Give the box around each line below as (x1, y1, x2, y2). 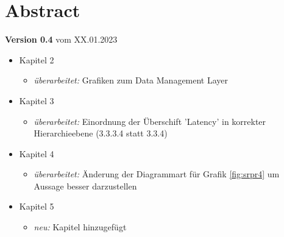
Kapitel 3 (19, 94, 54, 107)
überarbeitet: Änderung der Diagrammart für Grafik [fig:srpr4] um (34, 168, 280, 180)
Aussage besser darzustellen (34, 179, 137, 192)
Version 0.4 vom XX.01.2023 (5, 33, 118, 46)
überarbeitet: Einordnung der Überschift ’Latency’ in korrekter (34, 115, 266, 127)
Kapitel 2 (19, 53, 54, 66)
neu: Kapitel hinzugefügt (34, 221, 127, 233)
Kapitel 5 (19, 200, 54, 213)
